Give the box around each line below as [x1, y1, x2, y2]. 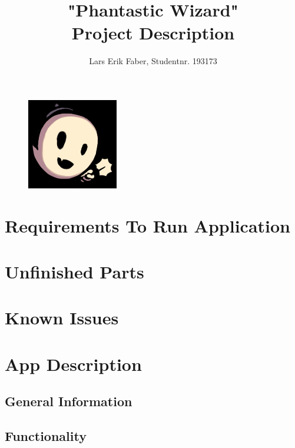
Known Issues [5, 306, 119, 330]
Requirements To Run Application [5, 213, 290, 237]
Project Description [71, 21, 235, 45]
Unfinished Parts [5, 260, 144, 284]
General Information [5, 392, 132, 410]
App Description [5, 351, 142, 376]
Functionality [5, 427, 87, 445]
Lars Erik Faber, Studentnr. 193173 [89, 55, 217, 67]
